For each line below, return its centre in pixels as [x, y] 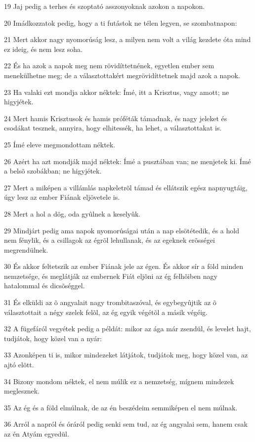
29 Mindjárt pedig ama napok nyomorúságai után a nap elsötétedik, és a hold [122, 230]
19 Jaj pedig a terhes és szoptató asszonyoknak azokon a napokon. [105, 6]
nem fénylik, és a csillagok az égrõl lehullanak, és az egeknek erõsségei [109, 240]
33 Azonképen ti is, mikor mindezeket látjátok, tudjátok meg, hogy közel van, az [126, 355]
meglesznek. [22, 391]
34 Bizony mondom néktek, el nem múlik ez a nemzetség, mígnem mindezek [119, 381]
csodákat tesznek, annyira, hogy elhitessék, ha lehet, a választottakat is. [113, 128]
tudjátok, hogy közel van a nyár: [53, 338]
